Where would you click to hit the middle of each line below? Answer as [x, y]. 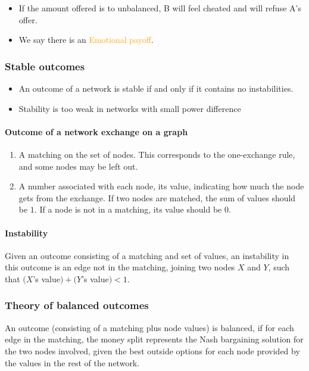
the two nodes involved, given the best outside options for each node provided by [152, 350]
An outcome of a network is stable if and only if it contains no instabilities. [156, 88]
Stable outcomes [45, 66]
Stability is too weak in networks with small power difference [130, 108]
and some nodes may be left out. [78, 166]
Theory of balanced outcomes [77, 305]
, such [279, 267]
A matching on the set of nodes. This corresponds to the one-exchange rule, [157, 154]
